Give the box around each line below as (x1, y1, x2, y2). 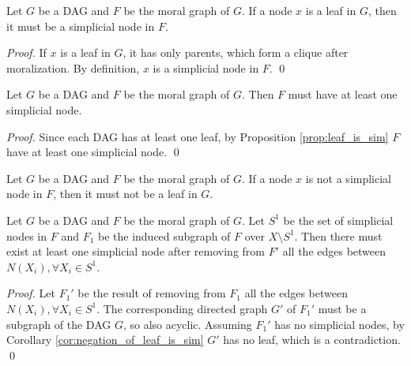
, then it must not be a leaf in (53, 185, 198, 202)
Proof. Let (6, 285, 55, 301)
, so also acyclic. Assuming (123, 316, 252, 332)
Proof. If (6, 44, 47, 61)
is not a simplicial (305, 170, 392, 186)
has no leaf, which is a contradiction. (223, 331, 401, 348)
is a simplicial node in (153, 59, 259, 76)
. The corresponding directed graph (96, 300, 268, 316)
